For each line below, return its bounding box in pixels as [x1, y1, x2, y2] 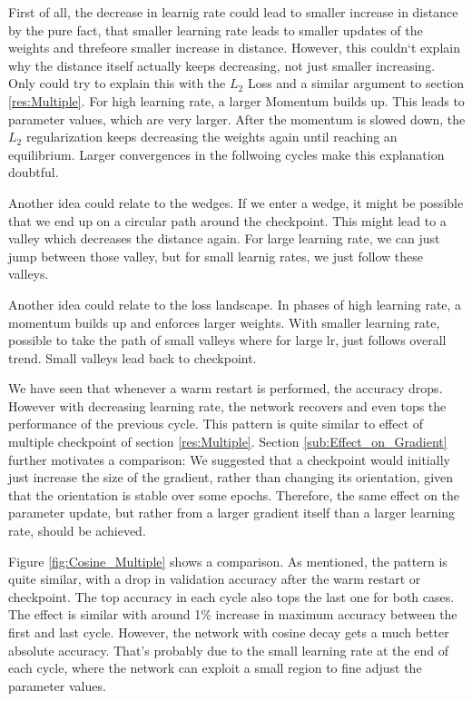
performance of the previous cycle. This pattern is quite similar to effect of [8, 414, 424, 433]
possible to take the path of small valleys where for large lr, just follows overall [8, 331, 447, 350]
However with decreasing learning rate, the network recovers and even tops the [8, 396, 447, 415]
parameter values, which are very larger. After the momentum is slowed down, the [8, 109, 466, 128]
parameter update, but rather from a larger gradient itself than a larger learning [8, 503, 456, 522]
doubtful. [8, 163, 59, 182]
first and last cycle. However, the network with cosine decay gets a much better [8, 623, 449, 641]
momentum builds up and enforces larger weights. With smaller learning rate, [8, 312, 440, 331]
